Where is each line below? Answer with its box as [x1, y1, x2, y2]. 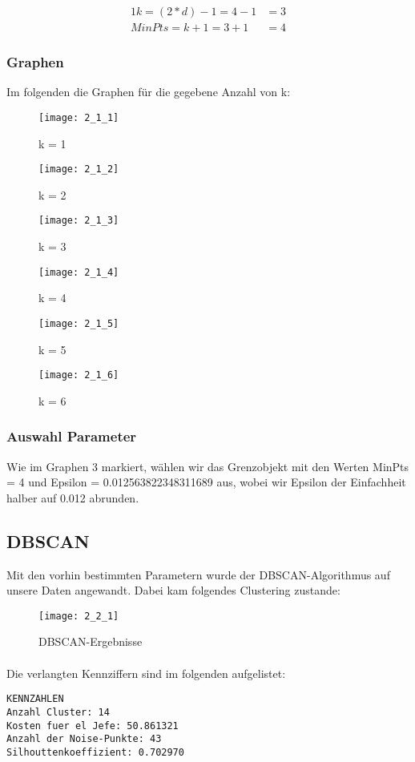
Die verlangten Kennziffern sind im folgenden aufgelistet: [6, 664, 286, 681]
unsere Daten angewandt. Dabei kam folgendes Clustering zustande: [6, 582, 340, 599]
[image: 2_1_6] [38, 369, 119, 381]
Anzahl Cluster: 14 [6, 706, 110, 718]
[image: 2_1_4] [38, 266, 119, 278]
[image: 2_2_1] [38, 610, 119, 622]
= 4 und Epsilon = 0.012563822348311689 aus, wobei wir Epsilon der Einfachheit [6, 474, 406, 490]
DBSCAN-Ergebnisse [38, 633, 143, 650]
